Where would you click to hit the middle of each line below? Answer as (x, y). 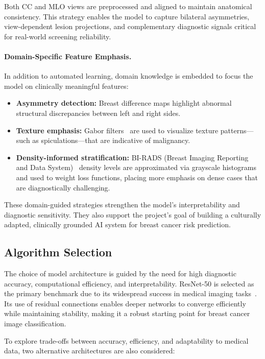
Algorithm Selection (58, 252)
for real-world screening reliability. (58, 36)
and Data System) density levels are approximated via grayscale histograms (136, 167)
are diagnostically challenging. (63, 187)
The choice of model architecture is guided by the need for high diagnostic (120, 273)
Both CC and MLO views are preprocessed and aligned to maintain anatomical (128, 6)
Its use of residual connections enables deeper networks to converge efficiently (125, 303)
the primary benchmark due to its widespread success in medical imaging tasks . (130, 293)
